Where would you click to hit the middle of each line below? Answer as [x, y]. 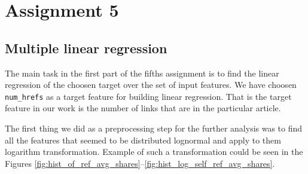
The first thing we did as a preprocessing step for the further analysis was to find [154, 128]
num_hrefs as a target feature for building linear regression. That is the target [148, 96]
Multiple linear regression [86, 48]
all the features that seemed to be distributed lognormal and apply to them [143, 140]
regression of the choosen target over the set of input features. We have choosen [151, 85]
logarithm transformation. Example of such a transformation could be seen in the [154, 152]
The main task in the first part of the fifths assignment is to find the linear [142, 73]
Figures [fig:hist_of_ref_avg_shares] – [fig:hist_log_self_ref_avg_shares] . [140, 163]
